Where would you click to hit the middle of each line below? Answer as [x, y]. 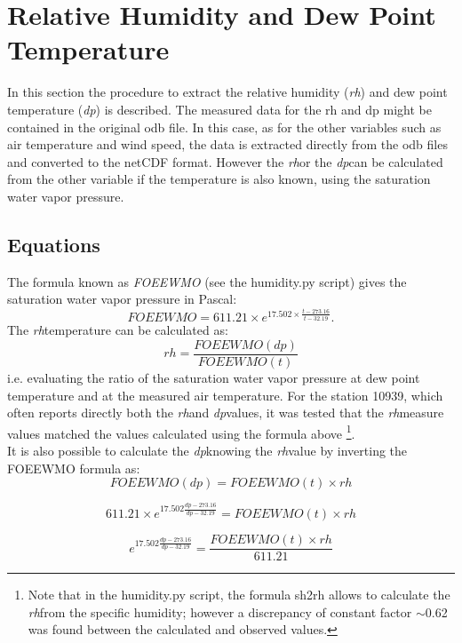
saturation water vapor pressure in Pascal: [122, 299]
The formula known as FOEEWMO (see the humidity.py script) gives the [207, 281]
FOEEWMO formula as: [74, 468]
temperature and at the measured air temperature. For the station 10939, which [225, 395]
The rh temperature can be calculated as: [118, 330]
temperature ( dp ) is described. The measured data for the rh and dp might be [219, 109]
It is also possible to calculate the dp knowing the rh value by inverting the [207, 451]
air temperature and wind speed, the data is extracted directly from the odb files [227, 144]
